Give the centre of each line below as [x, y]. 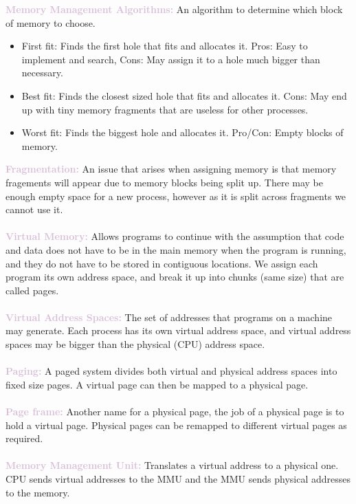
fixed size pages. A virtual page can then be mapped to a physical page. [157, 384]
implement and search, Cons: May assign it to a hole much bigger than [171, 59]
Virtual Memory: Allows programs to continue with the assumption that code [175, 236]
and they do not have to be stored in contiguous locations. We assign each [162, 263]
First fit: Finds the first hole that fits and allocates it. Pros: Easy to [165, 46]
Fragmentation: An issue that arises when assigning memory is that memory [171, 169]
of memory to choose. [51, 22]
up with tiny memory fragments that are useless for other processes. [165, 109]
